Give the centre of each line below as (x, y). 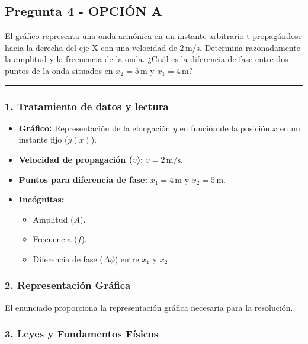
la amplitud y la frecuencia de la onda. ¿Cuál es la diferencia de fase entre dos (147, 59)
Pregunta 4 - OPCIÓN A (84, 11)
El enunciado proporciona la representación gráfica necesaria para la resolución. (149, 307)
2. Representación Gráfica (68, 285)
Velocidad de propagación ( (76, 159)
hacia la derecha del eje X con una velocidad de (91, 47)
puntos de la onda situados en (59, 70)
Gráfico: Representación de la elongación (94, 128)
